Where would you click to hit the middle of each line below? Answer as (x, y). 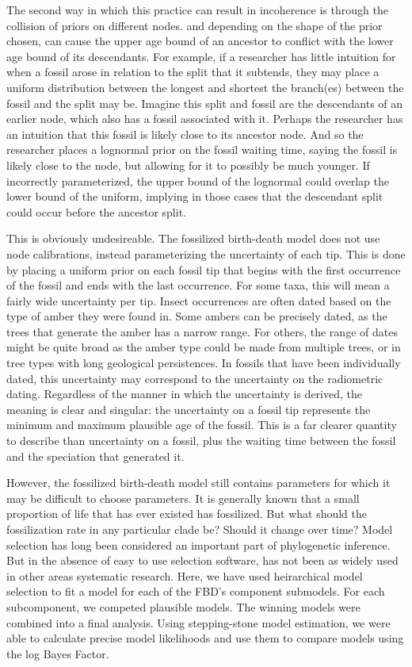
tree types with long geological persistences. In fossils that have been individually (204, 363)
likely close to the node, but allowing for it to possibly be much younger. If (188, 165)
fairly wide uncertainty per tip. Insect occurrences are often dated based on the (199, 300)
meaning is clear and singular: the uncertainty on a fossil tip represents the (189, 409)
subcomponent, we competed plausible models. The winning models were (183, 606)
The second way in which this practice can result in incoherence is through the (197, 10)
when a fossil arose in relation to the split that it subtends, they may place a (193, 72)
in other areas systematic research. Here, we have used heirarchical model (185, 575)
